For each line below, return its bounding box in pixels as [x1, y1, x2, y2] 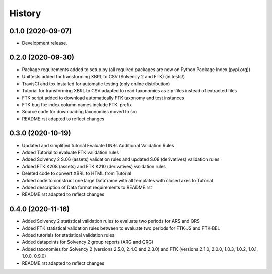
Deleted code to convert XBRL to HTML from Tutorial [22, 170, 132, 176]
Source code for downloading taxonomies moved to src [22, 109, 138, 115]
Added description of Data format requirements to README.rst [22, 184, 152, 190]
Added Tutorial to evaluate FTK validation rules [22, 149, 119, 155]
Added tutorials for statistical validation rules [22, 232, 115, 238]
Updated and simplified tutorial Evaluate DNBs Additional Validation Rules [22, 142, 174, 148]
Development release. [22, 40, 67, 46]
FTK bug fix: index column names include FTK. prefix [22, 101, 132, 108]
